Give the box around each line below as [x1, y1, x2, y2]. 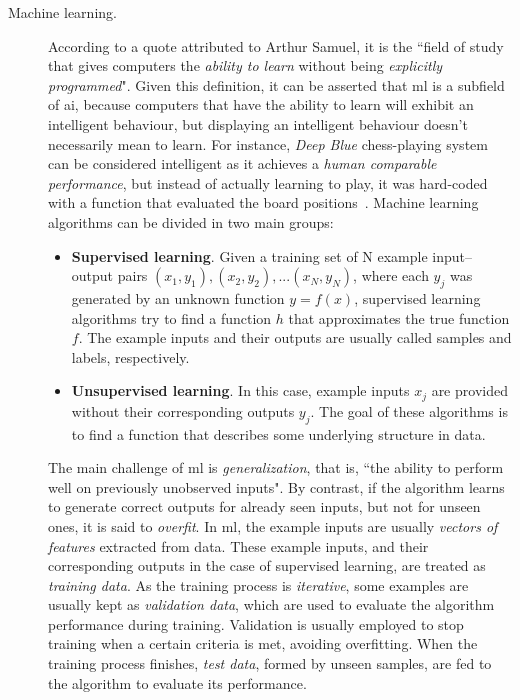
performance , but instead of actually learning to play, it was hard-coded [48, 172, 488, 193]
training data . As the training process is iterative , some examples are [48, 574, 469, 595]
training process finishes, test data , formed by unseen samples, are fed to [48, 653, 492, 674]
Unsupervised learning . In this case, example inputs [71, 380, 410, 401]
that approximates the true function [288, 307, 510, 328]
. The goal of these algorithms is [310, 400, 508, 421]
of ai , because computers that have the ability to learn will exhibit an [48, 94, 474, 115]
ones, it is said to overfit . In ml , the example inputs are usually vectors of [48, 515, 498, 536]
